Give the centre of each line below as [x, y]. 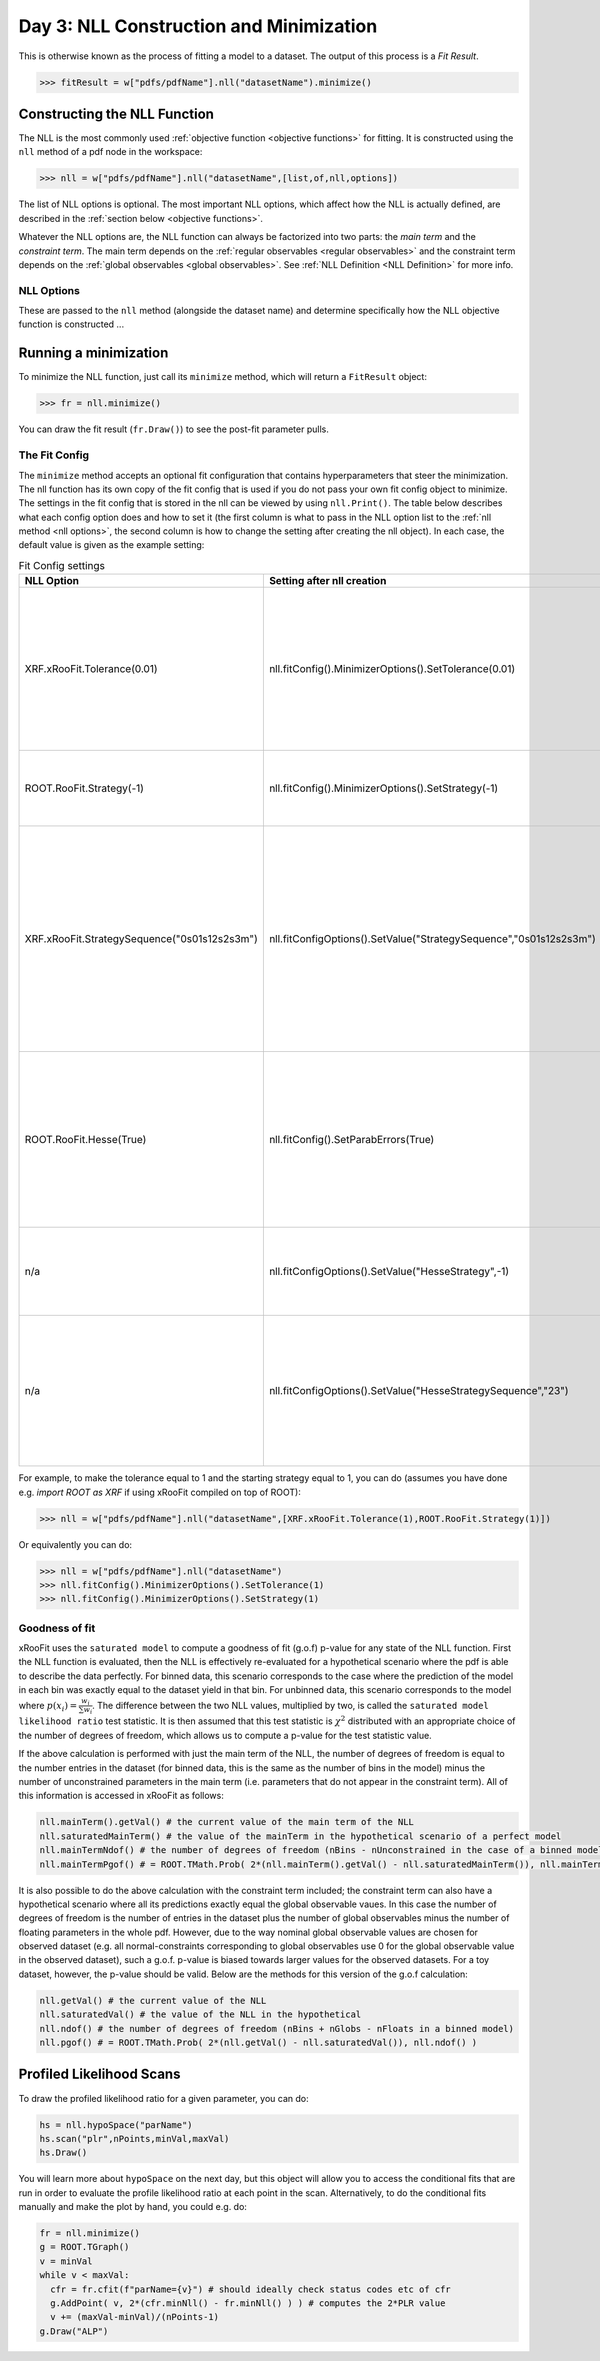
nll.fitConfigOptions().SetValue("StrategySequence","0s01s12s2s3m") [432, 939]
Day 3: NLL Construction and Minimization [198, 26]
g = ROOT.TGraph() [84, 2247]
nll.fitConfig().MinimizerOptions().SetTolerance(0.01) [392, 669]
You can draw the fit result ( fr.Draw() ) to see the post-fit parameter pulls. [173, 429]
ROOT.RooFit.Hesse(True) [85, 1140]
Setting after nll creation [327, 581]
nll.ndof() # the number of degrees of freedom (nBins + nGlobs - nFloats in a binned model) [277, 2028]
